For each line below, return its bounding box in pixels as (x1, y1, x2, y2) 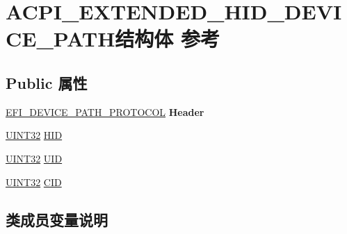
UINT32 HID (6, 128, 63, 142)
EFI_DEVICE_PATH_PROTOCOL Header (6, 104, 204, 119)
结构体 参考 (115, 24, 220, 53)
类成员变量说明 (6, 208, 108, 230)
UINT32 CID (6, 174, 62, 189)
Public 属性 (6, 72, 88, 93)
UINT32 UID (6, 151, 63, 165)
